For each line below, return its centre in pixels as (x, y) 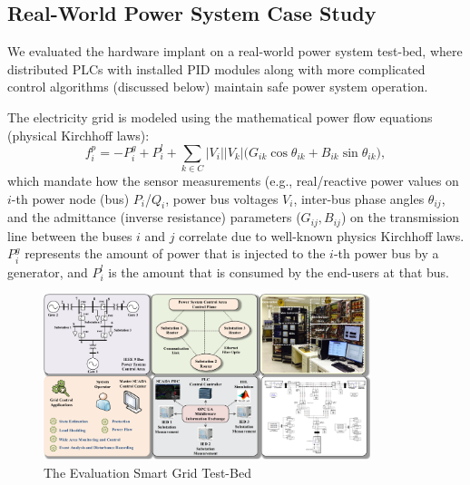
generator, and (48, 272)
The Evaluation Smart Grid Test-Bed (147, 472)
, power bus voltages (222, 198)
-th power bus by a (386, 253)
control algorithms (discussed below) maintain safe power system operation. (218, 87)
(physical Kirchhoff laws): (78, 135)
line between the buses (70, 235)
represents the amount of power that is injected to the (175, 253)
